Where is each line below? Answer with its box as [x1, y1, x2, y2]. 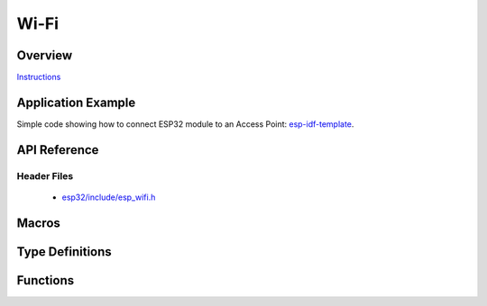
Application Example [16, 94, 136, 110]
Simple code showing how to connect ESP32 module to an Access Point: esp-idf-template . [16, 118, 354, 130]
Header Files [16, 169, 74, 182]
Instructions [16, 72, 61, 83]
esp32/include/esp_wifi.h [61, 192, 156, 202]
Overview [16, 48, 73, 63]
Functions [16, 273, 75, 288]
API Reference [16, 142, 99, 157]
